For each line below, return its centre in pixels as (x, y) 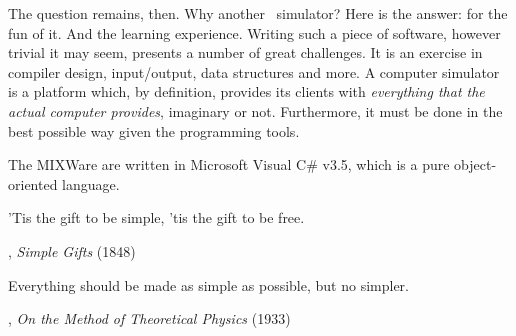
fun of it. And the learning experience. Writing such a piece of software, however (254, 32)
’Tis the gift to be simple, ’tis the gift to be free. (156, 217)
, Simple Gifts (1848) (72, 250)
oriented (33, 183)
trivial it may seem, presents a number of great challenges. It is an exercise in (245, 52)
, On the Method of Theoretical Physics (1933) (149, 318)
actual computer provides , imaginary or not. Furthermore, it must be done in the (255, 110)
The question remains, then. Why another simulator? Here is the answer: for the (258, 13)
